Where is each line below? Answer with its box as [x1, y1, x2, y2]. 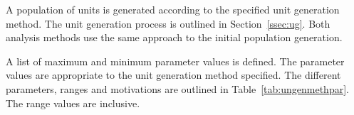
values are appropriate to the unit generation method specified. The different [6, 67, 341, 82]
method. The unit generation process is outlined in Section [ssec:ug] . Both [6, 16, 330, 31]
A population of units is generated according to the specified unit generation [6, 2, 340, 16]
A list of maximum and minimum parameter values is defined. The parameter [6, 53, 345, 68]
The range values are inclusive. [6, 95, 140, 110]
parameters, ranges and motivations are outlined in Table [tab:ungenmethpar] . [6, 81, 349, 96]
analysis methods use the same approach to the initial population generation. [6, 30, 343, 45]
